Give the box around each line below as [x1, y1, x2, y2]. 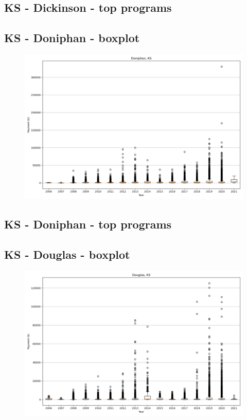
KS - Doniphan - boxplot [4, 30, 140, 46]
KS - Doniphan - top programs [4, 216, 172, 232]
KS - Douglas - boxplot [4, 246, 130, 262]
